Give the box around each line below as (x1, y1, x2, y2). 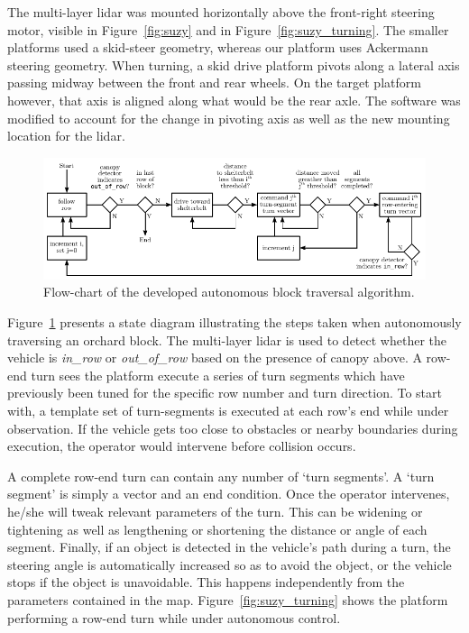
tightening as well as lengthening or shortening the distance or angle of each (7, 519, 428, 538)
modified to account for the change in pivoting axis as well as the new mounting (7, 108, 450, 127)
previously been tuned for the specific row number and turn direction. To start (7, 383, 442, 402)
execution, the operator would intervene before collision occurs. (7, 436, 356, 455)
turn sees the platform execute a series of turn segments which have (31, 365, 405, 384)
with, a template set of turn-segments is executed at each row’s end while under (7, 400, 449, 419)
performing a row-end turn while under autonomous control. (7, 608, 341, 627)
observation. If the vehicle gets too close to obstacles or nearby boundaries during (7, 418, 458, 437)
